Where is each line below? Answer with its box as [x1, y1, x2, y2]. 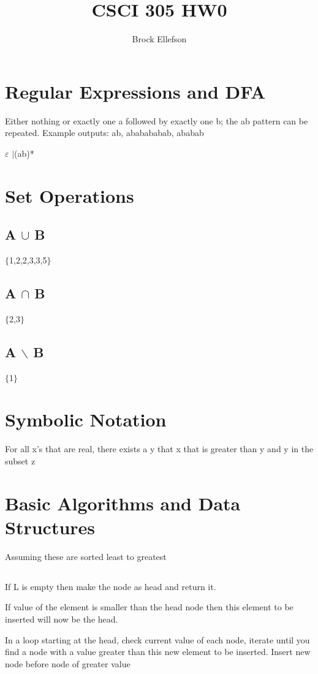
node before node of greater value [5, 657, 131, 670]
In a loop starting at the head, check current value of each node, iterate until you [5, 633, 310, 646]
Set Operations [5, 183, 134, 208]
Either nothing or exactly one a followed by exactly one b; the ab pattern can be [5, 114, 308, 127]
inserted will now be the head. [5, 613, 118, 625]
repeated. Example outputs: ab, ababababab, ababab [5, 126, 204, 139]
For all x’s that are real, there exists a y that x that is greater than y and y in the [5, 442, 314, 455]
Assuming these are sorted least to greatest [5, 550, 167, 562]
